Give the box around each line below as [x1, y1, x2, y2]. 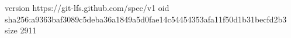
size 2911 [5, 24, 37, 36]
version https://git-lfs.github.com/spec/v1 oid [5, 2, 169, 13]
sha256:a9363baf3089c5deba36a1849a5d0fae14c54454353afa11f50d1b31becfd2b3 [5, 13, 287, 25]
